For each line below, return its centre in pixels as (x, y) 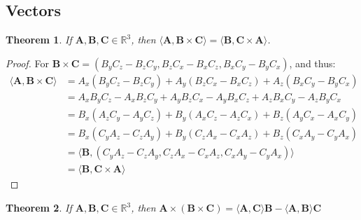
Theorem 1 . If (39, 40)
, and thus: (312, 63)
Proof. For (28, 63)
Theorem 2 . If (39, 208)
